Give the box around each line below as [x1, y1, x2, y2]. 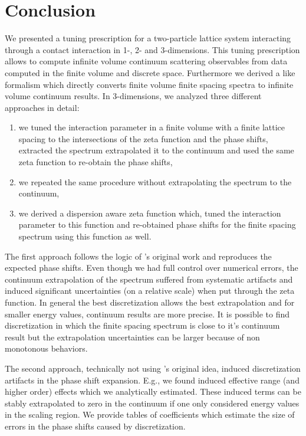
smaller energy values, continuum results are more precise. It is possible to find [5, 307, 290, 320]
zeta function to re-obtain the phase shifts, [18, 156, 173, 168]
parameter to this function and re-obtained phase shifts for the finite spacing [18, 218, 296, 231]
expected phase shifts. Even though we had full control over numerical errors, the [5, 261, 298, 274]
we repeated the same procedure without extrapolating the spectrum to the [18, 175, 292, 188]
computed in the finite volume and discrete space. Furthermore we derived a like [5, 66, 295, 78]
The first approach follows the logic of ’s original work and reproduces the [5, 250, 272, 262]
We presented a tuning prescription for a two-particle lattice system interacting [5, 32, 291, 44]
